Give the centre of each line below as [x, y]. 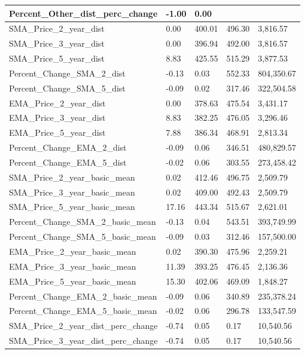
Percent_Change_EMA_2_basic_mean [83, 296]
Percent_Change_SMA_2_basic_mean [83, 222]
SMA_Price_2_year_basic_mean [72, 177]
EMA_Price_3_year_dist [57, 118]
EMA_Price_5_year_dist [57, 132]
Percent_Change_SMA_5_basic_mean [83, 236]
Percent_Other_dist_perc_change [83, 13]
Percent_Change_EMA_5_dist [68, 162]
